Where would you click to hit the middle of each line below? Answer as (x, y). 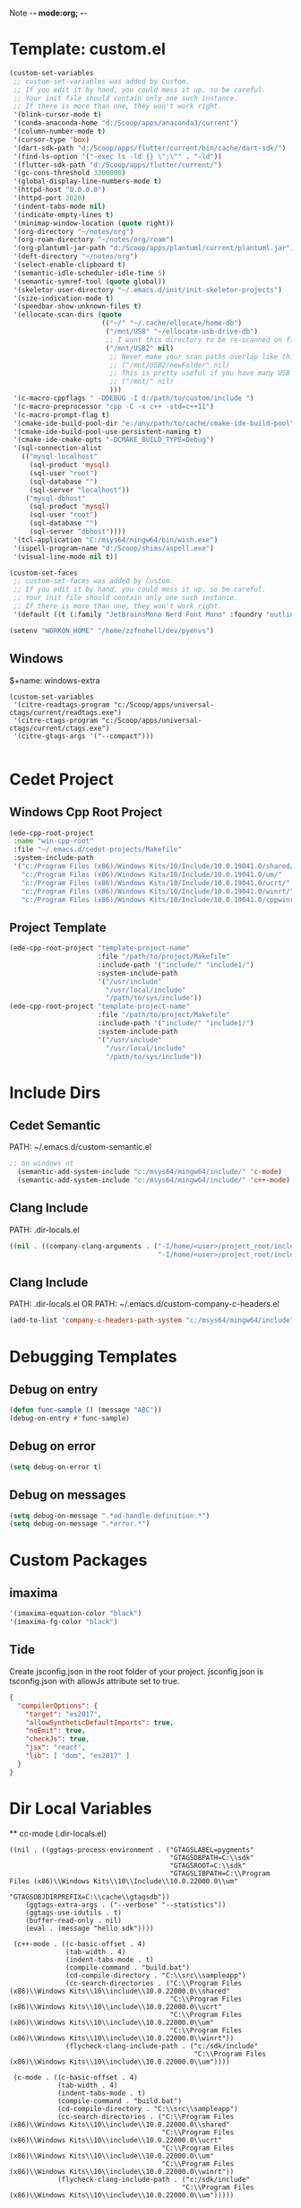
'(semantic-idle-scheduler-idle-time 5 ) (90, 273)
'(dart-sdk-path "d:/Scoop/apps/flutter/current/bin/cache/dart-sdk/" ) (150, 148)
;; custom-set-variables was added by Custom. (102, 81)
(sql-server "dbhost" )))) (77, 532)
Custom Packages (78, 1560)
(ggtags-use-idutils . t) (74, 1912)
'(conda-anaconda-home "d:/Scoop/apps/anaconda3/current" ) (126, 123)
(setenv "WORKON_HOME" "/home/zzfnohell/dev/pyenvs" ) (112, 630)
